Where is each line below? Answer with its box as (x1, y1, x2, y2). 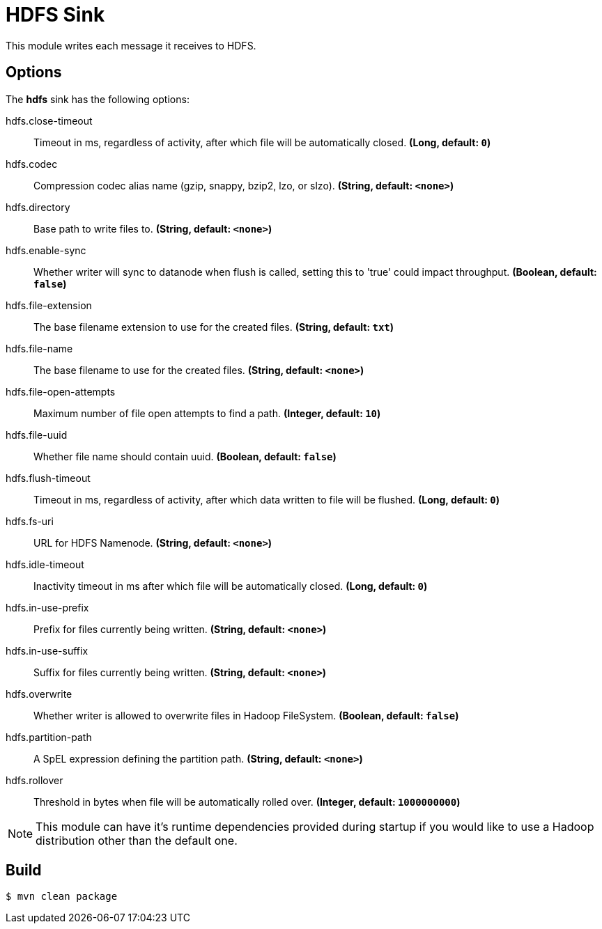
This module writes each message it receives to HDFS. (6, 39, 256, 52)
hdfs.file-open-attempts (6, 385, 116, 398)
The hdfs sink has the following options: (6, 93, 190, 105)
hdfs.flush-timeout (6, 471, 91, 484)
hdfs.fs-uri (6, 515, 54, 527)
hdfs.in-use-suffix (6, 644, 88, 657)
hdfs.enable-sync (6, 244, 86, 256)
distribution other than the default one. (36, 833, 238, 848)
